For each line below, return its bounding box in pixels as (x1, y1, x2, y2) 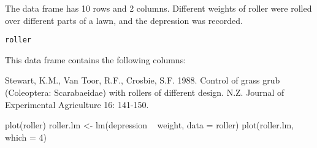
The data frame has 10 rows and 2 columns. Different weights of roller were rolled (5, 2, 312, 14)
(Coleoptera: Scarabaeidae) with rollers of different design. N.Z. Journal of (5, 86, 285, 99)
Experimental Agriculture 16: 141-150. (5, 98, 149, 111)
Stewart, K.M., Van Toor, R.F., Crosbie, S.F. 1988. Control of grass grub (5, 74, 280, 87)
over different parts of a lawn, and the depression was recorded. (5, 14, 243, 26)
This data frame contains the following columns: (5, 53, 186, 66)
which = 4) (5, 130, 47, 143)
